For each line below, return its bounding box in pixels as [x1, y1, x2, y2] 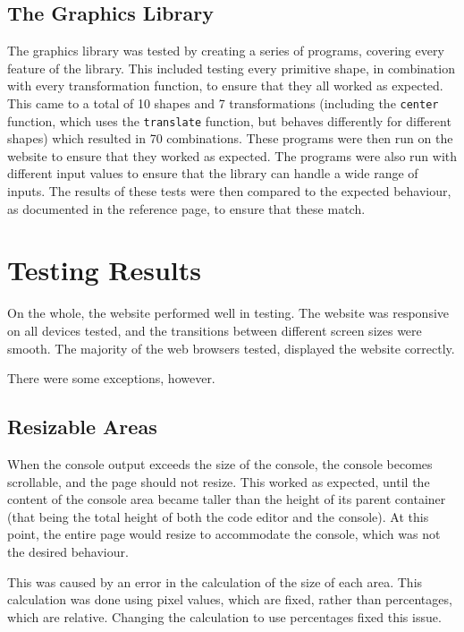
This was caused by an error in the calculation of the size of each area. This [7, 572, 423, 591]
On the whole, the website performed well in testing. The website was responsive [7, 303, 450, 322]
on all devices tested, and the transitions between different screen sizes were [7, 320, 422, 339]
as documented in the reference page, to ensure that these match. [7, 199, 366, 218]
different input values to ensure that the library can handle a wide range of [7, 164, 418, 183]
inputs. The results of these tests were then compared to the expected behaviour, [7, 182, 451, 201]
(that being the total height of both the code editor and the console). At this [7, 507, 429, 525]
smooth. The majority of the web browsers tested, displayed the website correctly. [7, 338, 455, 357]
